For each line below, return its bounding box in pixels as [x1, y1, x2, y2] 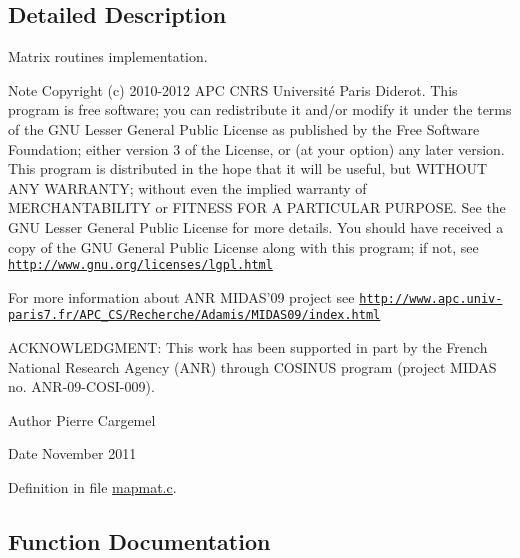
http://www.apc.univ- [359, 291, 503, 306]
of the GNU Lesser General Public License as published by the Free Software [8, 118, 480, 139]
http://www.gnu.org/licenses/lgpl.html [8, 258, 273, 273]
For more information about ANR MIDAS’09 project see [8, 286, 355, 307]
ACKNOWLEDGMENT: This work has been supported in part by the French [8, 337, 488, 358]
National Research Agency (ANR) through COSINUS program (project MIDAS [8, 356, 497, 377]
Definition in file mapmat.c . [8, 477, 177, 498]
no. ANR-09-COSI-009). [8, 376, 155, 397]
